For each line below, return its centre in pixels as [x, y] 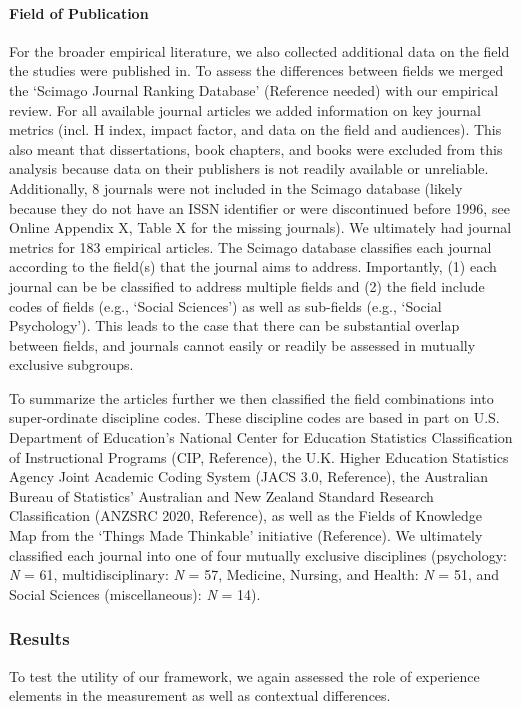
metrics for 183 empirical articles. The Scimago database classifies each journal [250, 246]
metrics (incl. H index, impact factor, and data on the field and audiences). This [255, 129]
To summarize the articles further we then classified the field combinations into [251, 397]
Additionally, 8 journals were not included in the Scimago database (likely [236, 187]
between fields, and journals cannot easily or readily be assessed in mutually [242, 344]
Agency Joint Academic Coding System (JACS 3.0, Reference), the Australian [249, 476]
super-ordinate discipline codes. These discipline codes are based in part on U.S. [254, 417]
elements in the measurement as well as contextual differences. [200, 695]
